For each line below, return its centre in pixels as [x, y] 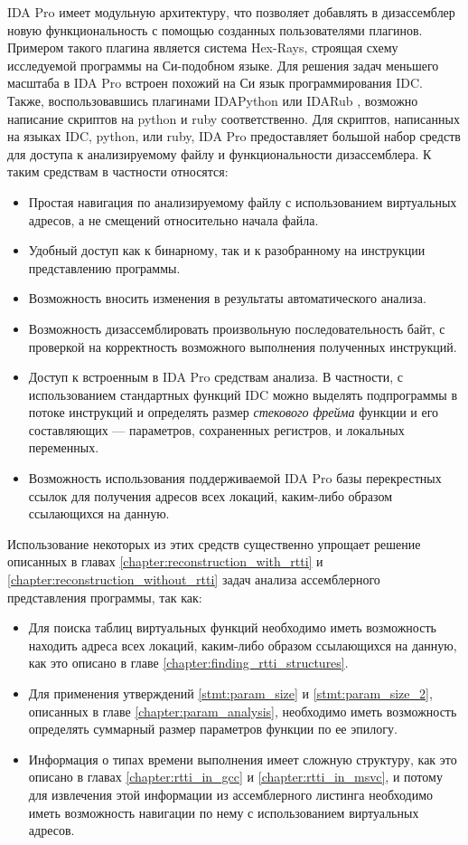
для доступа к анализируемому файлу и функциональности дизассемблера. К [220, 153]
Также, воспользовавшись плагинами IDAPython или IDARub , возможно [213, 100]
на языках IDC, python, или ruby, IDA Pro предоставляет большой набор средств [234, 136]
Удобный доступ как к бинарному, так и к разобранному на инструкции [227, 250]
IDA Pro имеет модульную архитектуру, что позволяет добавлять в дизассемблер [231, 12]
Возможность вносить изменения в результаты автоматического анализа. [227, 298]
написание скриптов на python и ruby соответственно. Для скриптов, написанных [234, 118]
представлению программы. [104, 267]
